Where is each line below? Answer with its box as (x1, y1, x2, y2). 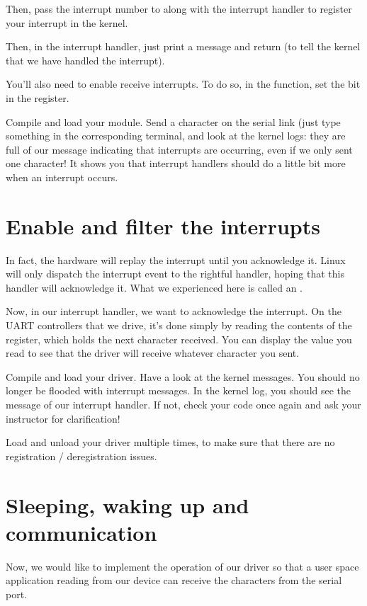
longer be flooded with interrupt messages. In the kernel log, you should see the (6, 383, 351, 398)
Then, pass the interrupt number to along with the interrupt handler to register (6, 1, 352, 16)
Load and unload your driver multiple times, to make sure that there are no (6, 435, 335, 450)
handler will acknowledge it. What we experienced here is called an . (6, 280, 303, 295)
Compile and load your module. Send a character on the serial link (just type (6, 114, 341, 129)
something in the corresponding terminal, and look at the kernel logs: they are (6, 128, 346, 143)
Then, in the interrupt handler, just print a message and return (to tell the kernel (6, 39, 361, 54)
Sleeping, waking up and (6, 490, 249, 519)
